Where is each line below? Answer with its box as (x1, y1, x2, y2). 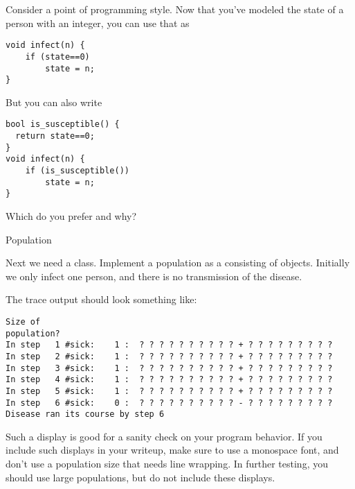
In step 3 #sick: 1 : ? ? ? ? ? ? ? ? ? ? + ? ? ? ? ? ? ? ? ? (6, 363, 333, 373)
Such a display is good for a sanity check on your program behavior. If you (6, 429, 322, 443)
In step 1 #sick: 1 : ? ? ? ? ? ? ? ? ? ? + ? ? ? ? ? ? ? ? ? (6, 340, 333, 350)
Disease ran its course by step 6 (6, 409, 165, 420)
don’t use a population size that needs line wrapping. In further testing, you (6, 456, 328, 471)
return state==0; (15, 131, 95, 141)
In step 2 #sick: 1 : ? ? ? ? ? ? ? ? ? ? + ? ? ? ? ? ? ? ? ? (6, 351, 333, 361)
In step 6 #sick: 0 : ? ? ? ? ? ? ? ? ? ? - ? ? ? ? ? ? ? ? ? (6, 397, 333, 408)
